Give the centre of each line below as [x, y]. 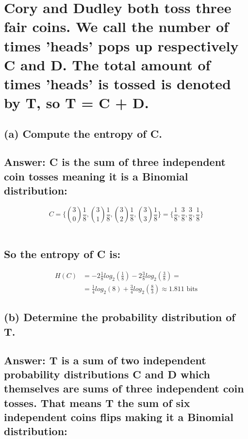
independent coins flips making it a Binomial [119, 417]
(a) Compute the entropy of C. [83, 133]
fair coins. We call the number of [116, 26]
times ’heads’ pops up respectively [121, 45]
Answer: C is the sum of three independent [115, 162]
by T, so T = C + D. [76, 103]
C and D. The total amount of [107, 64]
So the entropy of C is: [62, 254]
